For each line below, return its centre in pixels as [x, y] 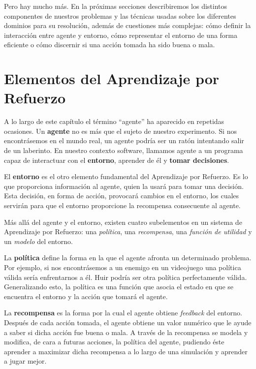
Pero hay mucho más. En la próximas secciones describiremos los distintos [116, 6]
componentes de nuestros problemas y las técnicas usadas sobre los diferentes [120, 15]
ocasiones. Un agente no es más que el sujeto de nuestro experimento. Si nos [120, 131]
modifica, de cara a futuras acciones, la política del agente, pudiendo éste [114, 342]
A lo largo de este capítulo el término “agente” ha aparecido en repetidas [114, 121]
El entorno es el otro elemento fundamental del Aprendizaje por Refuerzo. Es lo [126, 176]
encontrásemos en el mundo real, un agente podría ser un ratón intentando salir [124, 140]
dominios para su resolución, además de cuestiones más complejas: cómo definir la [128, 25]
